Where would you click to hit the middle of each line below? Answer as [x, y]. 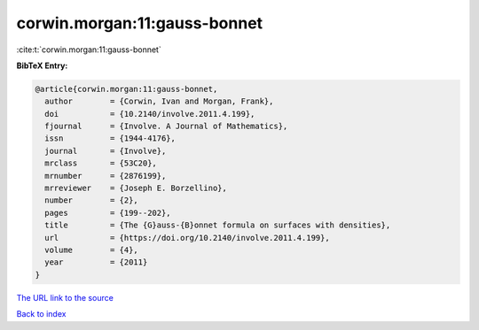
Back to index [41, 314]
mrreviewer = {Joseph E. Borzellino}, [136, 188]
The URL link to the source [65, 297]
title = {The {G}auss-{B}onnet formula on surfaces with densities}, [218, 225]
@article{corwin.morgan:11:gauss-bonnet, [126, 89]
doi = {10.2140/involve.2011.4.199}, [150, 114]
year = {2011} [96, 262]
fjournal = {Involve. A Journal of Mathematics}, [166, 127]
